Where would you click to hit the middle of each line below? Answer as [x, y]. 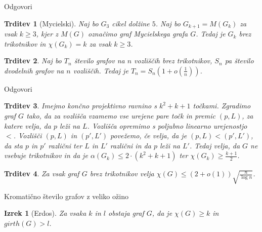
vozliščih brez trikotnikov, [173, 61]
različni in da [130, 145]
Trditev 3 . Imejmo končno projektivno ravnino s [80, 106]
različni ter [65, 145]
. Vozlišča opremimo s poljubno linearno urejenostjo [167, 125]
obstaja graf [126, 213]
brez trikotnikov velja [122, 173]
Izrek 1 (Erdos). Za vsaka [45, 213]
